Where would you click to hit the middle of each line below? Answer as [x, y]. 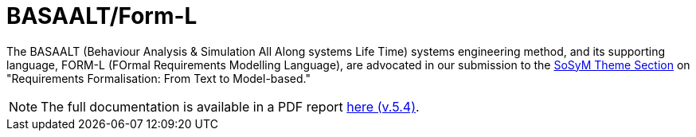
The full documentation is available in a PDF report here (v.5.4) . [230, 106]
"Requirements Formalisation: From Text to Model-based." [158, 78]
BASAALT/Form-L [102, 16]
